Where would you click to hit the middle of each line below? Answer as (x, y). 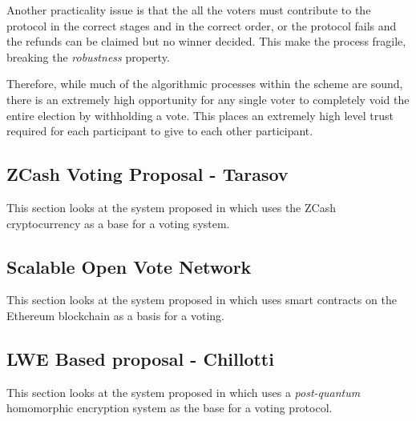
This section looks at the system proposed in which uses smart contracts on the (202, 300)
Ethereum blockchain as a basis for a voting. (115, 315)
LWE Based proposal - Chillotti (140, 358)
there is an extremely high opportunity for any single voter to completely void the (208, 99)
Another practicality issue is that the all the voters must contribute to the (189, 10)
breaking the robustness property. (88, 56)
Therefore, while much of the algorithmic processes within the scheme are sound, (205, 84)
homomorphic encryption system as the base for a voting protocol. (170, 408)
